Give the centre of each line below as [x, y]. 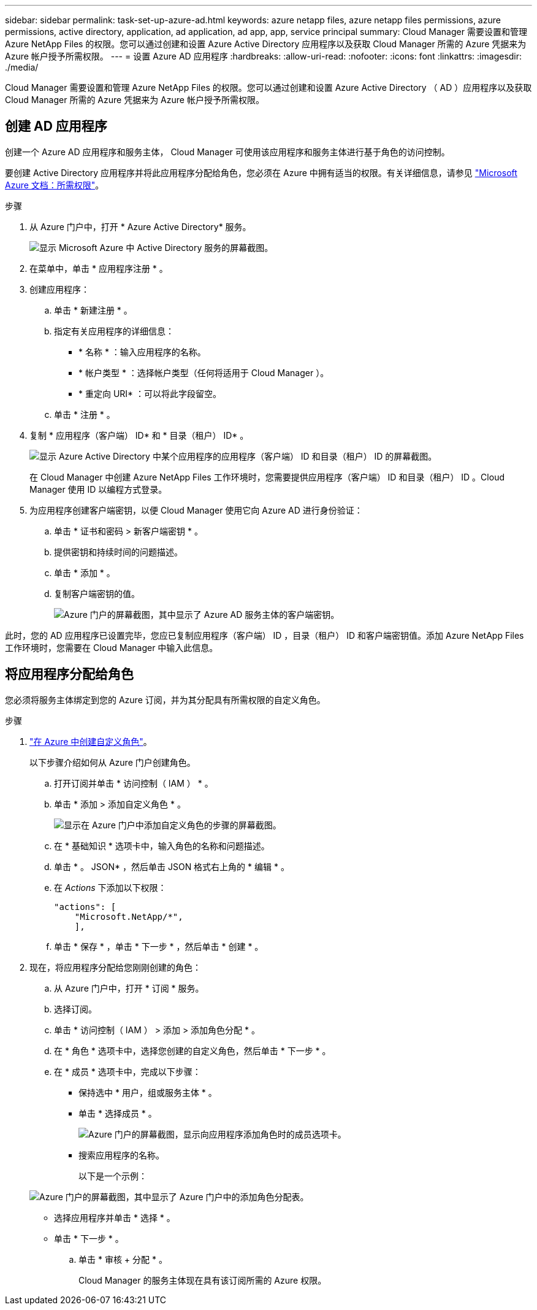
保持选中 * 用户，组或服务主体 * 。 [148, 1092]
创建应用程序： [59, 289]
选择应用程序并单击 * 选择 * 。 [115, 1217]
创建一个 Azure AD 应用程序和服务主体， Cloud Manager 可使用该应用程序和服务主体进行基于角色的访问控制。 [227, 152]
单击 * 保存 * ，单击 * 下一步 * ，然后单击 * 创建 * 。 [159, 946]
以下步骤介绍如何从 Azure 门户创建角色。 [112, 762]
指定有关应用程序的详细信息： [114, 331]
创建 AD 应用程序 [56, 126]
